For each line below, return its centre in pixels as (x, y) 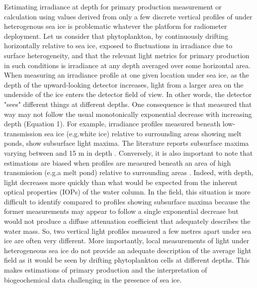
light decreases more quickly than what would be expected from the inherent (121, 182)
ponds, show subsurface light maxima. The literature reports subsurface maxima (127, 143)
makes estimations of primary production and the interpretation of (106, 270)
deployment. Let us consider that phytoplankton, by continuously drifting (116, 36)
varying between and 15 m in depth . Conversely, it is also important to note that (128, 152)
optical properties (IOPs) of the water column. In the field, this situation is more (127, 192)
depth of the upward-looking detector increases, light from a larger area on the (124, 84)
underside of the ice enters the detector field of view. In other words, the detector (128, 94)
